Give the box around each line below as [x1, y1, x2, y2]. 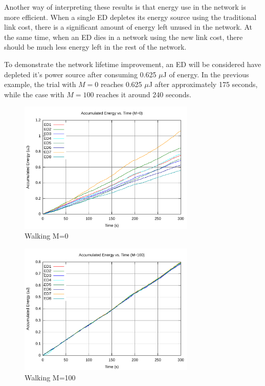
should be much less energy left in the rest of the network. [4, 41, 187, 52]
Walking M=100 [25, 372, 76, 382]
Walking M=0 [25, 230, 69, 241]
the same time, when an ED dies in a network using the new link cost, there [4, 31, 243, 42]
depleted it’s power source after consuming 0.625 [4, 69, 157, 79]
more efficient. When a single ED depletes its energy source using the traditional [4, 11, 257, 22]
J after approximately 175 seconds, [148, 79, 258, 90]
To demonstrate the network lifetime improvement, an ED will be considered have [4, 58, 261, 69]
